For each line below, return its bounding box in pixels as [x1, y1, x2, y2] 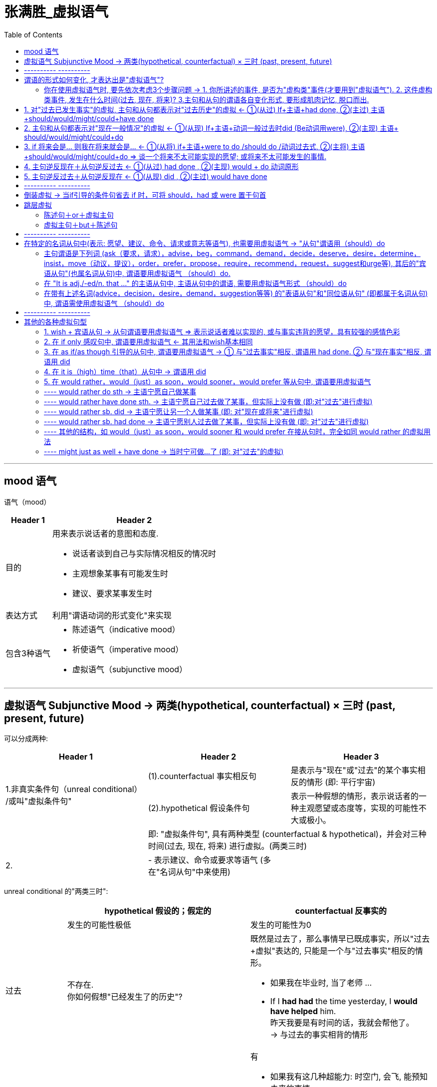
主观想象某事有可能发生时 [72, 568, 168, 578]
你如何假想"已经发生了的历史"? [67, 992, 183, 1002]
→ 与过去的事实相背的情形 [270, 1030, 368, 1040]
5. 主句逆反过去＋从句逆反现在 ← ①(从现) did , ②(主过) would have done [24, 172, 267, 181]
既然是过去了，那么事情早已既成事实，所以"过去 [250, 934, 430, 944]
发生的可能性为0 [250, 920, 311, 930]
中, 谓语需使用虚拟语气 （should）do [44, 298, 165, 307]
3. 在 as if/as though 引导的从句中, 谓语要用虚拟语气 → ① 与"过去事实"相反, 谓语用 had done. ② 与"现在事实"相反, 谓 [44, 347, 432, 356]
